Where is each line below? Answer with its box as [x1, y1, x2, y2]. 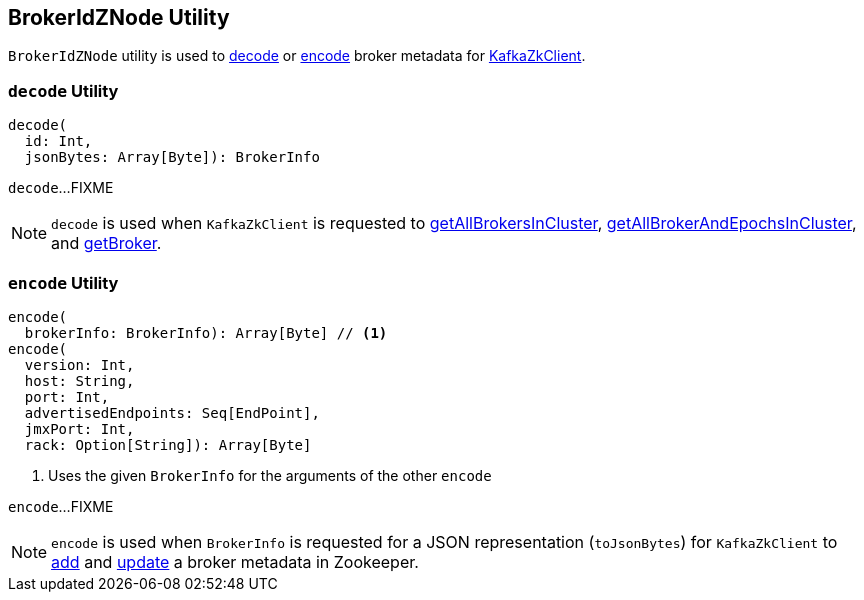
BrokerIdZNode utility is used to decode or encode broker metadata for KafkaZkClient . [8, 47, 586, 65]
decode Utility [8, 80, 119, 101]
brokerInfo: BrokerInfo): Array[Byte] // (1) [24, 324, 388, 341]
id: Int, [24, 133, 93, 150]
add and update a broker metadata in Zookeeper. [51, 551, 419, 572]
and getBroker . [51, 233, 162, 254]
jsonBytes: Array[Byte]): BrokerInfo [24, 149, 320, 166]
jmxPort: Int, [24, 420, 135, 437]
